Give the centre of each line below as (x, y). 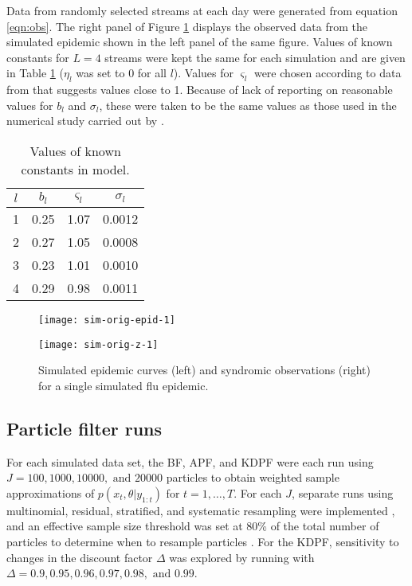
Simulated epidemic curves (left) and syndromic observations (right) (204, 370)
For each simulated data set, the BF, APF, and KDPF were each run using (190, 461)
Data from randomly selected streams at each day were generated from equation (202, 10)
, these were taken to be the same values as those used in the (248, 105)
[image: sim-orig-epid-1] (107, 320)
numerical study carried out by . (85, 121)
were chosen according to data (328, 73)
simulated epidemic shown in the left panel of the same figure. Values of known (200, 42)
